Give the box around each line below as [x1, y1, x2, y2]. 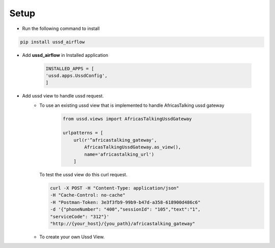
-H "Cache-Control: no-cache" [50, 192, 126, 198]
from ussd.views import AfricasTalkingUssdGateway [63, 116, 192, 121]
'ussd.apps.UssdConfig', [45, 73, 108, 78]
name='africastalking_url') [84, 151, 155, 157]
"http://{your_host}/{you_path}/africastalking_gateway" [50, 221, 196, 226]
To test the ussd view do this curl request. [39, 171, 127, 177]
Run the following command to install [22, 25, 100, 32]
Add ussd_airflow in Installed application [22, 52, 108, 58]
